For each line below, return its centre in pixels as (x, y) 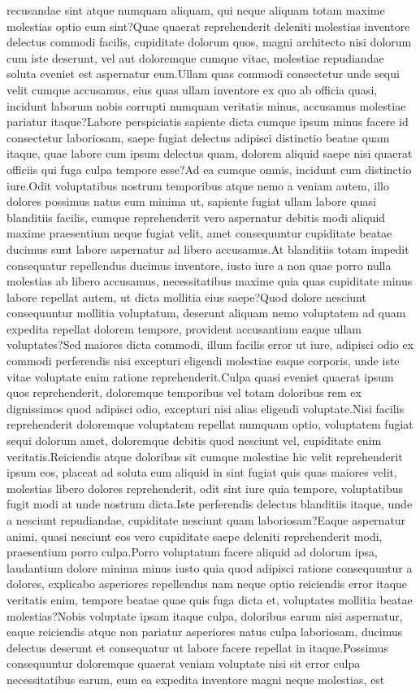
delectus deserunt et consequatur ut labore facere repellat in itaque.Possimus (197, 647)
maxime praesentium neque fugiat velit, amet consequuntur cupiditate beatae (199, 233)
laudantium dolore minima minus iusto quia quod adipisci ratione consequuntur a (210, 567)
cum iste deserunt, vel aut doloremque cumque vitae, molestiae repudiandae (195, 57)
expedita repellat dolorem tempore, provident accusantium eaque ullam (184, 328)
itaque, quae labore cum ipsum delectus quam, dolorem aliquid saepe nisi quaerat (210, 153)
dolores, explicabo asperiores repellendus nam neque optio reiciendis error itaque (207, 584)
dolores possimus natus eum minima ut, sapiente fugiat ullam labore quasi (191, 201)
